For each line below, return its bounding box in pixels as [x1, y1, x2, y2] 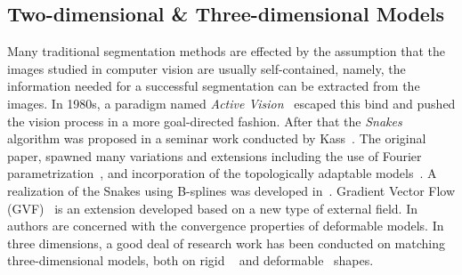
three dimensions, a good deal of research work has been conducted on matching [7, 233, 445, 252]
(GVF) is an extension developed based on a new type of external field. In [7, 198, 418, 217]
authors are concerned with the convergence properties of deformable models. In [7, 216, 444, 235]
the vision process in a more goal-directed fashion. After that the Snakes [7, 111, 402, 130]
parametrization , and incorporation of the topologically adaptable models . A [7, 164, 437, 182]
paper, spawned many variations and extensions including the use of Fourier [7, 146, 422, 165]
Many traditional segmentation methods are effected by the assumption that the [7, 42, 445, 61]
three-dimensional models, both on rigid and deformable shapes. [7, 251, 374, 270]
